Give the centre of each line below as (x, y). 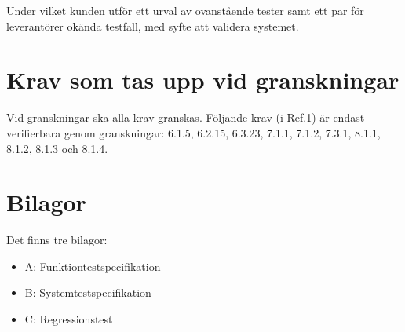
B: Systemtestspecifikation (88, 292)
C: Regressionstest (69, 319)
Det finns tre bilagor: (57, 240)
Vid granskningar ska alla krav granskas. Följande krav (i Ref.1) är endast (186, 117)
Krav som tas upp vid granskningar (203, 80)
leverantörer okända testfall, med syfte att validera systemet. (153, 26)
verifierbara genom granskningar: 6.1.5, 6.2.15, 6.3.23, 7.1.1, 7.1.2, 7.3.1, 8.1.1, (193, 132)
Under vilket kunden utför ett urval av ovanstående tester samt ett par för (185, 10)
